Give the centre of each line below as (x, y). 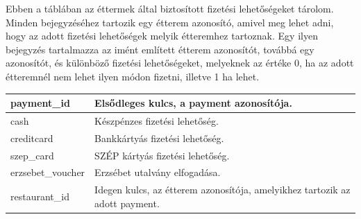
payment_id (40, 103)
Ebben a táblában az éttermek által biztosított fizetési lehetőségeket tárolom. (170, 8)
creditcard (32, 138)
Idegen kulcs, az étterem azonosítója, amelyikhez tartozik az (223, 190)
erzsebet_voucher (48, 172)
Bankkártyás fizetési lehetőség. (159, 138)
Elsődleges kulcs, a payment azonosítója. (193, 103)
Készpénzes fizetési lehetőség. (157, 120)
